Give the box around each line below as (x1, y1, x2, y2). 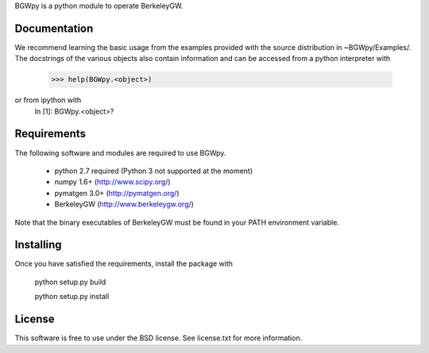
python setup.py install (34, 292, 110, 301)
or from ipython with (14, 95, 82, 105)
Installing (14, 238, 63, 251)
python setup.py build (34, 277, 106, 286)
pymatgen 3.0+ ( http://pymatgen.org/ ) (54, 188, 180, 198)
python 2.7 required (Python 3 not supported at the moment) (54, 166, 253, 175)
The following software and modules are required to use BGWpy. (14, 148, 226, 158)
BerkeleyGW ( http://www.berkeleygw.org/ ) (54, 199, 195, 209)
